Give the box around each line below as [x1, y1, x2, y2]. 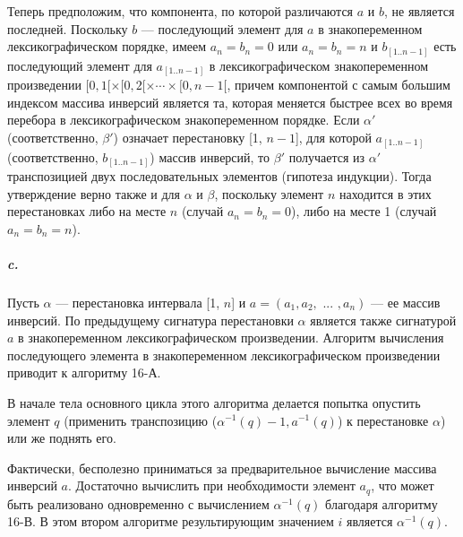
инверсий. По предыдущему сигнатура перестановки [7, 310, 294, 329]
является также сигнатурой [310, 310, 457, 329]
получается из [288, 147, 365, 166]
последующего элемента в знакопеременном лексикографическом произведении [7, 345, 441, 364]
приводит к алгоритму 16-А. [7, 363, 161, 382]
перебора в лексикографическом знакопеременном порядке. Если [7, 110, 360, 129]
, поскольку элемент [214, 184, 324, 203]
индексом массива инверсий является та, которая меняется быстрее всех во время [7, 92, 453, 111]
